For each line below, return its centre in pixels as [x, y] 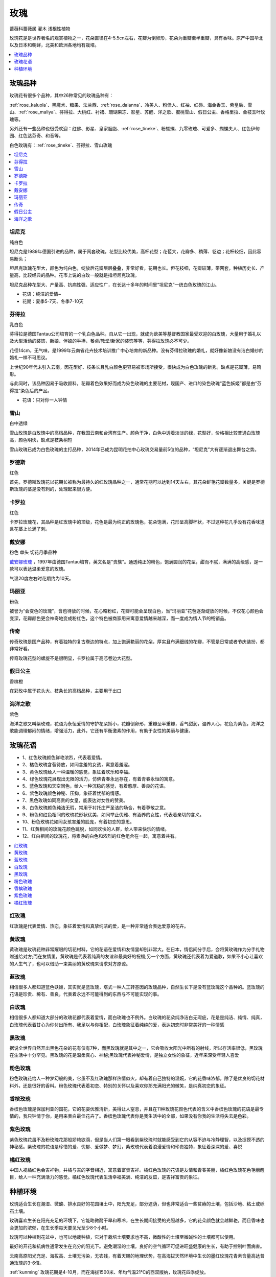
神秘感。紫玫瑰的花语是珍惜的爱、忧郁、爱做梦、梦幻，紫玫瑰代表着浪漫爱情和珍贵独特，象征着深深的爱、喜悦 [126, 1146]
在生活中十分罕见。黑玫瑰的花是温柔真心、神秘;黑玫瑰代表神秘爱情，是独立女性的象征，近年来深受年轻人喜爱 [124, 1055]
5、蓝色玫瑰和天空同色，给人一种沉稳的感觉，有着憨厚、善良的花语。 [95, 786]
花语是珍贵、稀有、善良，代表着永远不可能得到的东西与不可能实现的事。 [86, 994]
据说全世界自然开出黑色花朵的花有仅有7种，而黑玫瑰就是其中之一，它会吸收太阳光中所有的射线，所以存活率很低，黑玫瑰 [136, 1048]
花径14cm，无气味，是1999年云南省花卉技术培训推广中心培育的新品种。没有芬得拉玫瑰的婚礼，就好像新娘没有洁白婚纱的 [136, 350]
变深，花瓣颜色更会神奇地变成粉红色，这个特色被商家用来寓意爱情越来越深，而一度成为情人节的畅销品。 [119, 618]
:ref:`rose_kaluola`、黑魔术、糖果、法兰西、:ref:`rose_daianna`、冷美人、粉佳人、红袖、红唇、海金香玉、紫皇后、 [129, 105]
